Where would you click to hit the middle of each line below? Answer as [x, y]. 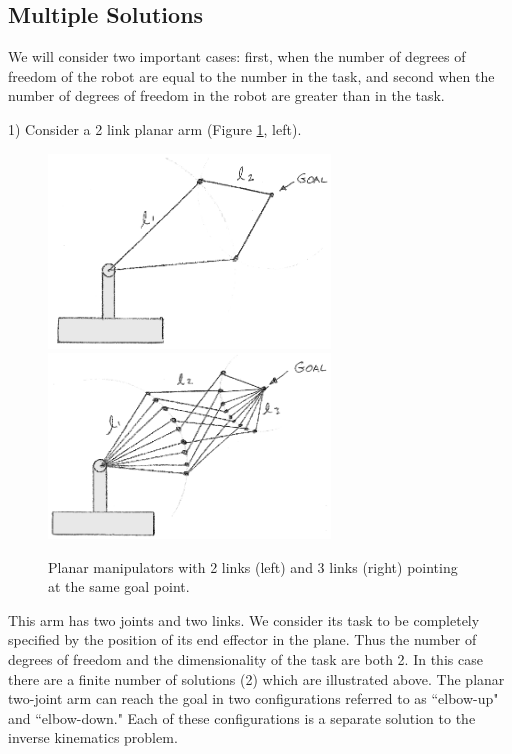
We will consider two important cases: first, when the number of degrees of [237, 56]
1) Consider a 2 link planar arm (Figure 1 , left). [155, 128]
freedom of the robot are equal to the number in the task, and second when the [251, 75]
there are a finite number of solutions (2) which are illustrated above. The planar [256, 678]
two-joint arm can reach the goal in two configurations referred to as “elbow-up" [253, 698]
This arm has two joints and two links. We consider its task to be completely [244, 619]
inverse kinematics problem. [93, 737]
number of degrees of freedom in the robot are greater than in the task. [226, 95]
